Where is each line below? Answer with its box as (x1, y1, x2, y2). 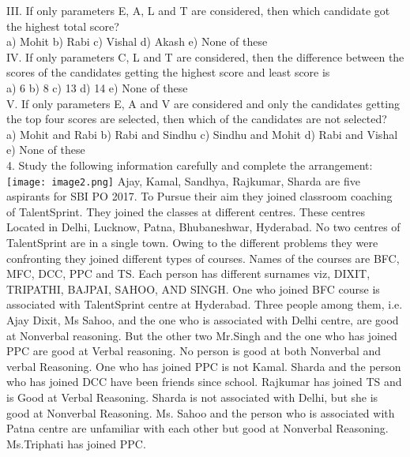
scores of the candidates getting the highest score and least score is (6, 64, 330, 81)
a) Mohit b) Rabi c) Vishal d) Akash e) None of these (6, 33, 268, 50)
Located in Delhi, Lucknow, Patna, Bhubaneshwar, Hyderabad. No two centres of (6, 219, 401, 235)
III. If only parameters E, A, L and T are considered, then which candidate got (6, 2, 390, 18)
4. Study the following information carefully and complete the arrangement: (6, 156, 373, 173)
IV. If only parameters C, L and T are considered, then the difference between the (6, 48, 404, 65)
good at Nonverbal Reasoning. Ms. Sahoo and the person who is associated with (6, 404, 395, 421)
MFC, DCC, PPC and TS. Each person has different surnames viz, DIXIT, (6, 265, 371, 282)
